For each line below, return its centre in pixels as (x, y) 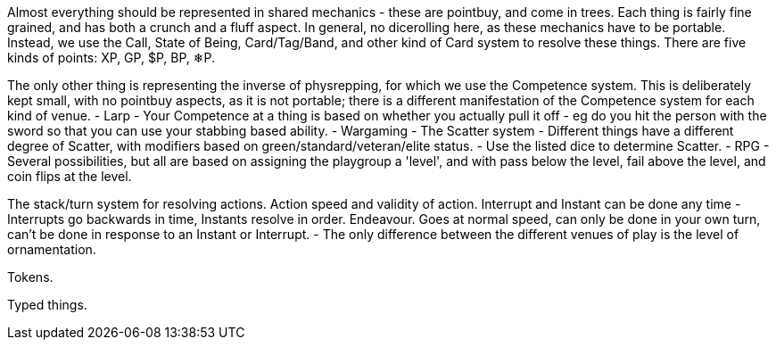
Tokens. (30, 277)
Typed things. (47, 305)
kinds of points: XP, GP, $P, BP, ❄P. (111, 58)
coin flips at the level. (70, 176)
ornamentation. (52, 249)
